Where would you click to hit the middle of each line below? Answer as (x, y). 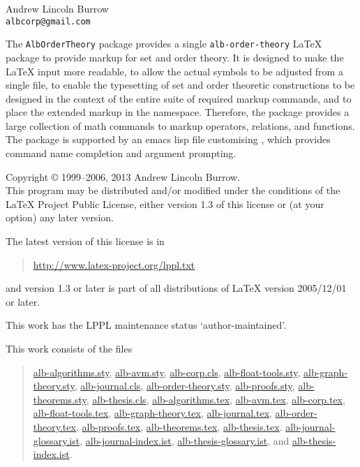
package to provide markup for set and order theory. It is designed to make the (175, 57)
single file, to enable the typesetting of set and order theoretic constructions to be (180, 85)
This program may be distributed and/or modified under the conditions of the (173, 190)
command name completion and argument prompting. (121, 153)
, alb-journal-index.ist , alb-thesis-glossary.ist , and (185, 440)
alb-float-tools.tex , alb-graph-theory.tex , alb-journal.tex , (152, 413)
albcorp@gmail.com (48, 21)
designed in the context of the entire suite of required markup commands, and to (179, 98)
